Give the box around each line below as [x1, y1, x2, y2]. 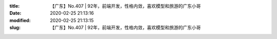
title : [9, 3, 20, 9]
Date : [9, 10, 22, 16]
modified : [9, 17, 31, 23]
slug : [9, 25, 21, 31]
